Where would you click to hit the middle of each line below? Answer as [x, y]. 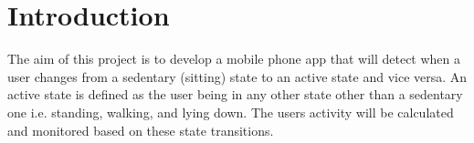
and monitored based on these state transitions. [141, 130]
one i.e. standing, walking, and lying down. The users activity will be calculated [231, 112]
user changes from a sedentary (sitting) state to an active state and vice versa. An [237, 76]
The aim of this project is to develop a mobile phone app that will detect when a [234, 59]
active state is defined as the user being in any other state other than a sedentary [235, 94]
